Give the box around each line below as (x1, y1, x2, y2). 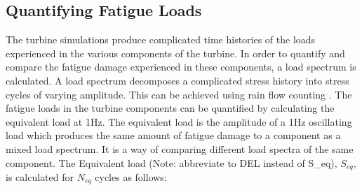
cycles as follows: (95, 170, 167, 184)
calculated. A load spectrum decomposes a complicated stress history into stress (6, 73, 349, 87)
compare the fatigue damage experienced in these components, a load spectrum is (6, 59, 356, 74)
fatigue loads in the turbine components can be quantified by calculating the (6, 101, 335, 115)
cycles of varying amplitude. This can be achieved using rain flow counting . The (6, 87, 352, 101)
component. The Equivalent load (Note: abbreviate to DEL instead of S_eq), (6, 155, 337, 170)
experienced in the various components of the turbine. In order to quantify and (6, 45, 345, 60)
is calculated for (6, 170, 74, 184)
